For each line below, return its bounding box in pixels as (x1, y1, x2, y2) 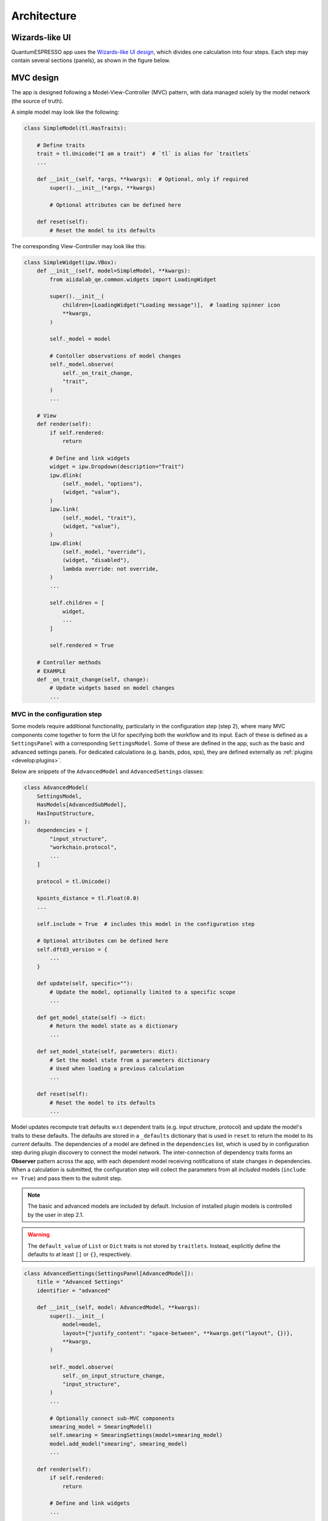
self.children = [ (49, 599, 104, 607)
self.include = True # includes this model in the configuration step (36, 921, 255, 927)
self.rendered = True (49, 642, 114, 649)
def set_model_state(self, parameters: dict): (36, 1048, 179, 1055)
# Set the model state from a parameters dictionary (49, 1056, 210, 1063)
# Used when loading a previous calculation (49, 1065, 185, 1072)
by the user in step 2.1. (27, 1211, 84, 1218)
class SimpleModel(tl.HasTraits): (24, 125, 127, 132)
